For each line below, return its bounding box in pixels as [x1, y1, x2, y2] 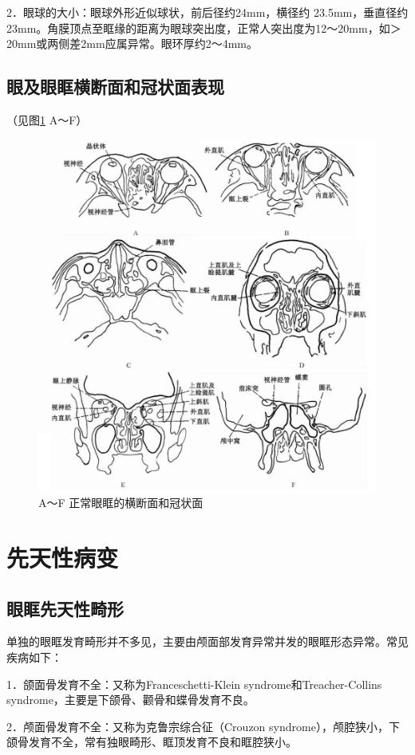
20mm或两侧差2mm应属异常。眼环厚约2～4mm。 [6, 35, 258, 52]
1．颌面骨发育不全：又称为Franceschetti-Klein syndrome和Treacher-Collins [6, 675, 382, 692]
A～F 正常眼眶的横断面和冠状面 [38, 494, 204, 511]
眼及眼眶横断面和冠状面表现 [6, 74, 224, 99]
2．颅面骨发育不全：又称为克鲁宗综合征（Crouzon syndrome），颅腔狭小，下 [6, 718, 400, 734]
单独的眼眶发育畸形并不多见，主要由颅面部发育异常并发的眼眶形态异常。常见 [6, 633, 409, 650]
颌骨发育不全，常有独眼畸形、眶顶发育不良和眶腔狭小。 [6, 733, 297, 750]
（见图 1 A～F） [6, 111, 88, 128]
